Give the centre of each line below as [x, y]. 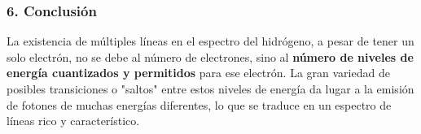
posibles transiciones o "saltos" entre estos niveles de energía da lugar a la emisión [210, 89]
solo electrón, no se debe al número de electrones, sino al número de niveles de [210, 56]
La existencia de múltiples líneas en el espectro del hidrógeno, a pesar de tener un [210, 41]
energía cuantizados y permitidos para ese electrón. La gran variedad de [198, 73]
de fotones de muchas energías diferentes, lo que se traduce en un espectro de [199, 104]
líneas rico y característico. [73, 121]
